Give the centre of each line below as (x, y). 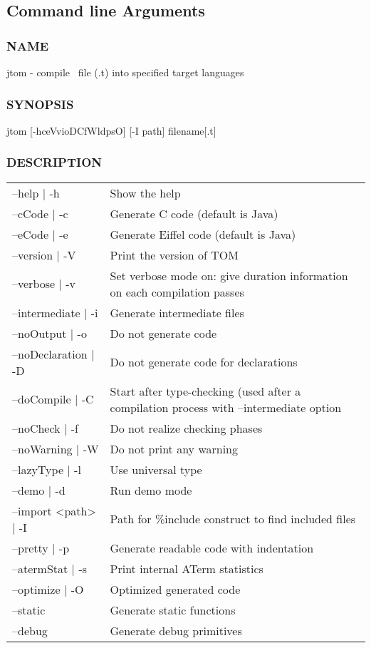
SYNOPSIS (40, 104)
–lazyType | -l (47, 469)
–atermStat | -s (50, 568)
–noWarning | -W (56, 448)
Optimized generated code (175, 589)
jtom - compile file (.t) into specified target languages (125, 72)
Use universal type (156, 469)
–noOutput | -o (49, 333)
